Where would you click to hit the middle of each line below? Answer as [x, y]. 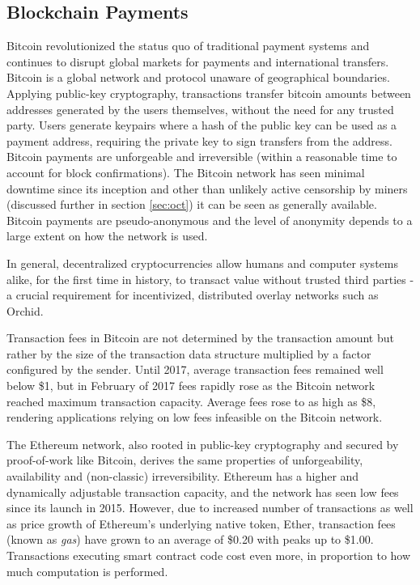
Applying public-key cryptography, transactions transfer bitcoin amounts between [209, 93]
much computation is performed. [87, 571]
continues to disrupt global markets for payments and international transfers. [198, 61]
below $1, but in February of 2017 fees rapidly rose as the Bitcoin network [191, 386]
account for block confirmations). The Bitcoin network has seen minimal [186, 172]
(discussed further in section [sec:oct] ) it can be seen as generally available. [192, 204]
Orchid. [25, 310]
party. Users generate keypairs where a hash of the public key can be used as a [202, 125]
